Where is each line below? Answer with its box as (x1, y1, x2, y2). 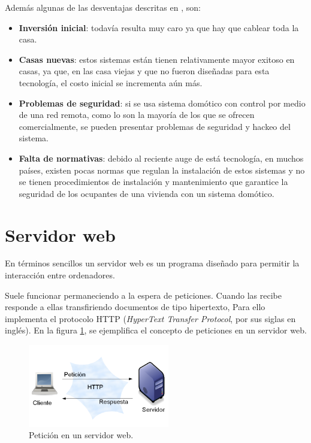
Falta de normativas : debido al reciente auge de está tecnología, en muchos (19, 151, 304, 164)
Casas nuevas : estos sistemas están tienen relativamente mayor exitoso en (19, 53, 295, 65)
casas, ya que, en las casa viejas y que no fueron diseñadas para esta (19, 65, 270, 77)
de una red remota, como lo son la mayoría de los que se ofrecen (19, 108, 255, 121)
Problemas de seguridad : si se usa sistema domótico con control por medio (19, 96, 306, 109)
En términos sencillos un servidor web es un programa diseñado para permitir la (5, 257, 300, 269)
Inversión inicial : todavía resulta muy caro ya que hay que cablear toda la (19, 21, 299, 34)
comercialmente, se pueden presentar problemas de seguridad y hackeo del (19, 120, 291, 132)
